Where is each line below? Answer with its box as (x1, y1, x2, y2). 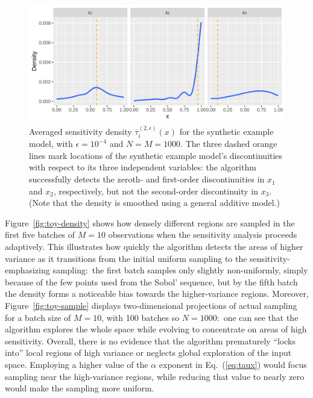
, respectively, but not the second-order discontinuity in (53, 184, 259, 197)
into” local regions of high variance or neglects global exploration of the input (5, 346, 292, 359)
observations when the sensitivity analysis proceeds (108, 228, 297, 241)
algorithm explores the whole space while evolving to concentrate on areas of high (5, 323, 307, 335)
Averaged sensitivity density (29, 125, 132, 137)
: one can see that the (217, 311, 299, 323)
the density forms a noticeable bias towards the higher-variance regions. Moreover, (5, 287, 309, 300)
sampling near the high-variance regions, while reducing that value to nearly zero (5, 370, 305, 382)
